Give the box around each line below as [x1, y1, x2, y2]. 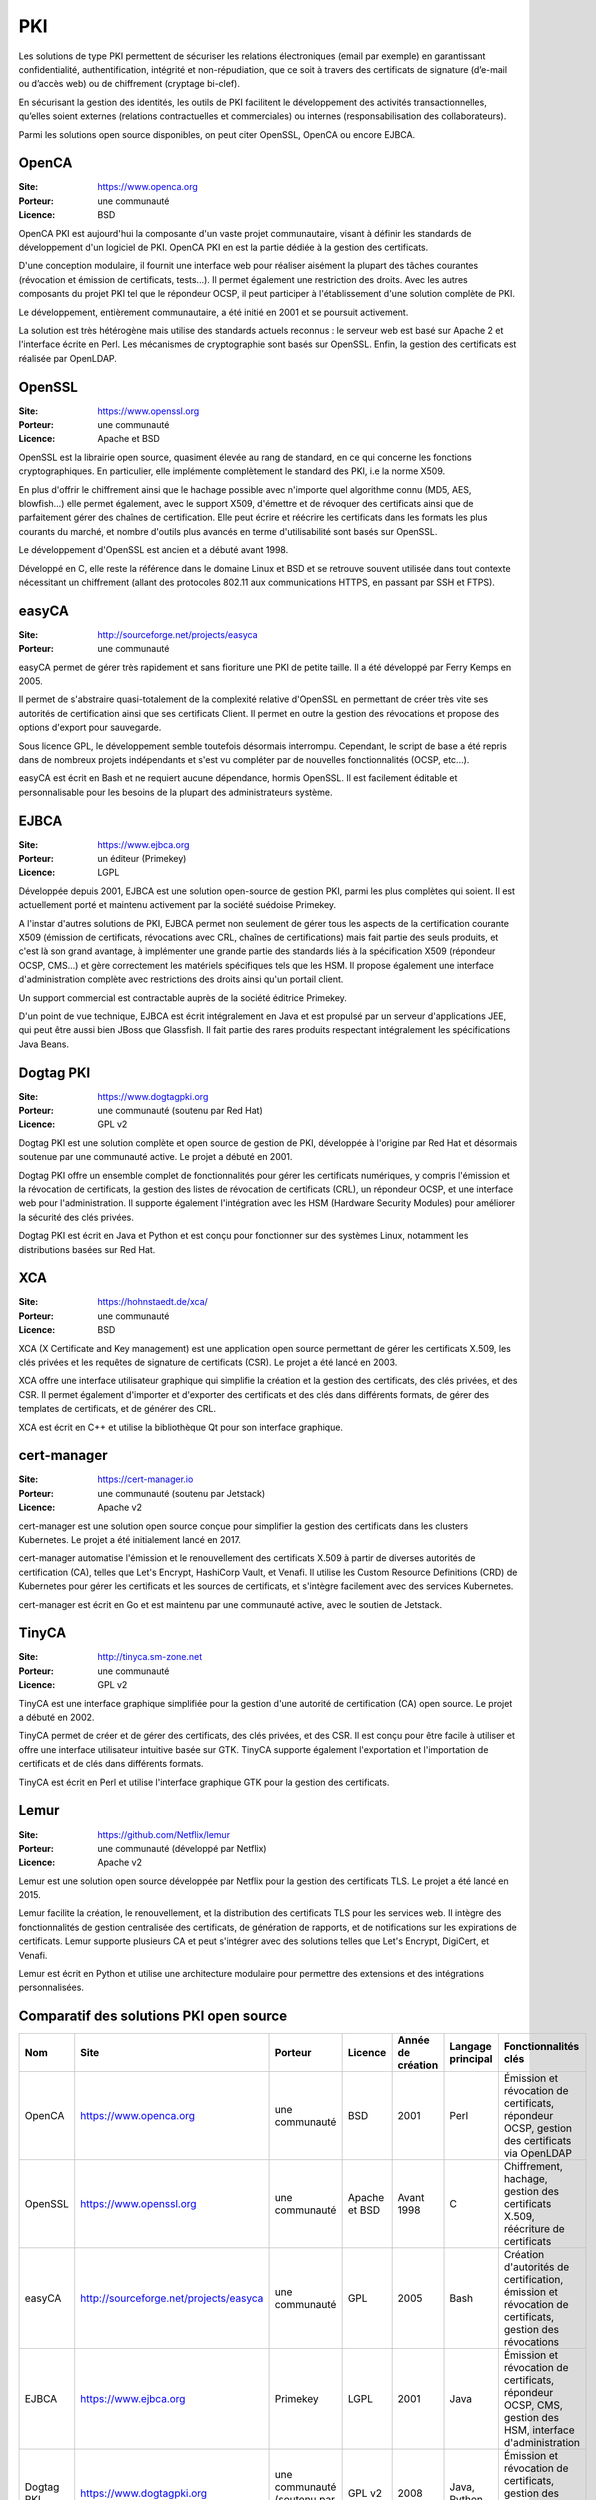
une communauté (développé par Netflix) [97, 1842, 267, 1854]
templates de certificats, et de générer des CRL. [18, 1403, 217, 1415]
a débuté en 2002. [18, 1711, 95, 1724]
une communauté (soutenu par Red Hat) [97, 1105, 264, 1116]
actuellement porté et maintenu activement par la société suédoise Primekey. [18, 899, 337, 911]
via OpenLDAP [503, 2146, 572, 2160]
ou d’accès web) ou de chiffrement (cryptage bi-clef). [18, 78, 240, 90]
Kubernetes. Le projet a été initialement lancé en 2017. [18, 1534, 242, 1546]
